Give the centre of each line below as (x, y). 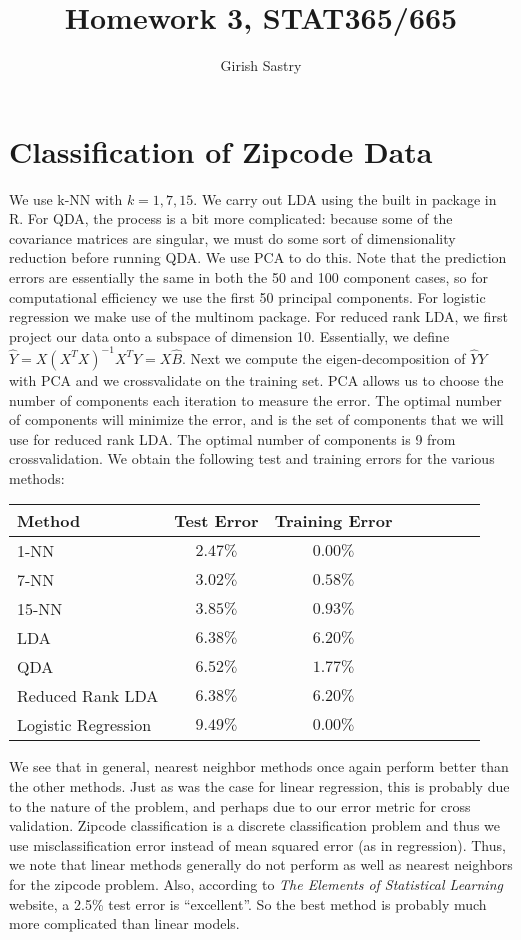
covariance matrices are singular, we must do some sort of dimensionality (232, 237)
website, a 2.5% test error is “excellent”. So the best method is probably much (248, 903)
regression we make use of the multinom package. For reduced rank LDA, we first (258, 316)
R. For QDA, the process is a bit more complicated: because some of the (231, 218)
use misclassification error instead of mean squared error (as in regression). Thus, (257, 844)
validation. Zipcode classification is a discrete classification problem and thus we (254, 825)
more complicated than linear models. (124, 923)
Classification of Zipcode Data (221, 150)
